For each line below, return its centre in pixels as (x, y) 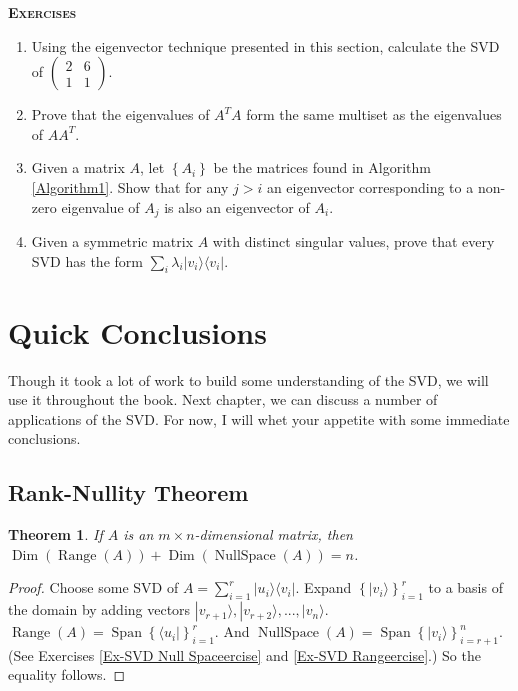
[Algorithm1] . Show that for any (130, 186)
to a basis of (465, 587)
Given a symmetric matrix (112, 241)
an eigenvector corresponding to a (370, 186)
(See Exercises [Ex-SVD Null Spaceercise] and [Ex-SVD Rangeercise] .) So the (244, 654)
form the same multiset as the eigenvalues (374, 114)
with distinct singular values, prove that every (353, 241)
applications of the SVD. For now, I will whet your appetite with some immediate (259, 418)
